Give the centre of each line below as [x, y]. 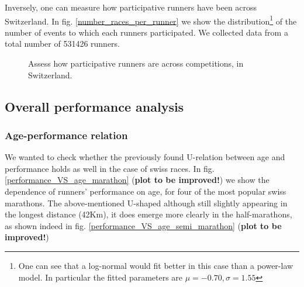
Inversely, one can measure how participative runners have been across [131, 7]
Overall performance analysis [94, 106]
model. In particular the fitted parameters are [101, 277]
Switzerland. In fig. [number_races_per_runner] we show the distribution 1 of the [151, 20]
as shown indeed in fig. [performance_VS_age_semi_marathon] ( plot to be [143, 225]
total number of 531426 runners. [62, 44]
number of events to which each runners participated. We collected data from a [146, 32]
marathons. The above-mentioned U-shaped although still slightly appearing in [146, 203]
